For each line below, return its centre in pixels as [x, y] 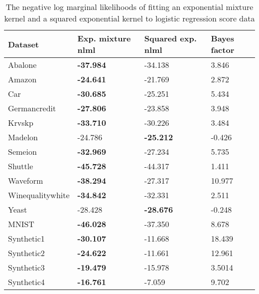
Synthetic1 [26, 238]
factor [223, 50]
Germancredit [32, 108]
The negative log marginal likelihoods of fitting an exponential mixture [129, 7]
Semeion [22, 151]
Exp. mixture [104, 38]
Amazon [22, 79]
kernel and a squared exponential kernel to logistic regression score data [129, 18]
